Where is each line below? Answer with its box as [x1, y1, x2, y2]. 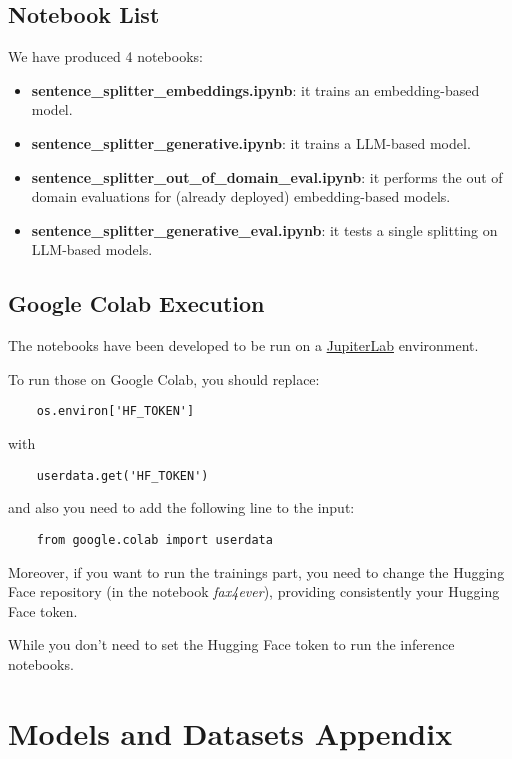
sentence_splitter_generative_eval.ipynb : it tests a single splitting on [31, 219, 498, 240]
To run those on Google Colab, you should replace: [8, 368, 320, 389]
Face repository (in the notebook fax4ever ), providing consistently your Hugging [8, 581, 500, 602]
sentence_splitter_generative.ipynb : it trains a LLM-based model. [31, 132, 471, 153]
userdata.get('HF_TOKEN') [36, 468, 209, 483]
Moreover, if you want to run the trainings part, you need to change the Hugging [8, 561, 505, 582]
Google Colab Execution [8, 288, 265, 319]
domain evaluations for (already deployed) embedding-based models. [31, 186, 451, 207]
